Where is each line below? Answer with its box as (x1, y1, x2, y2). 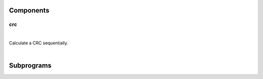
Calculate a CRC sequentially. (9, 40, 68, 46)
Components (9, 6, 50, 14)
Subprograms (9, 62, 52, 70)
